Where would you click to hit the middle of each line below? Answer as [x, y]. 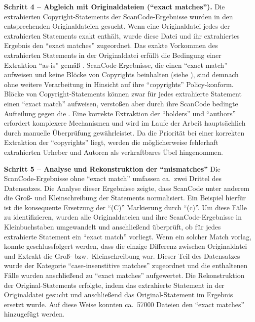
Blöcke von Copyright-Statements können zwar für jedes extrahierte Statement [123, 94]
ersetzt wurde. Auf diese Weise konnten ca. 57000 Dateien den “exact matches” [124, 304]
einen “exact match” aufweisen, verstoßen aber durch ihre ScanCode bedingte [121, 103]
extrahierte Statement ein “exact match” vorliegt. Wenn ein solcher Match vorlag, [128, 236]
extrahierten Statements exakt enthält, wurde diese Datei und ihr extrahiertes [122, 35]
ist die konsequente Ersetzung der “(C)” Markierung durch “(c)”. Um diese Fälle [126, 207]
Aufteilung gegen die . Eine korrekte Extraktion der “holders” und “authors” [120, 113]
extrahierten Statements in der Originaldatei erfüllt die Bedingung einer [113, 55]
